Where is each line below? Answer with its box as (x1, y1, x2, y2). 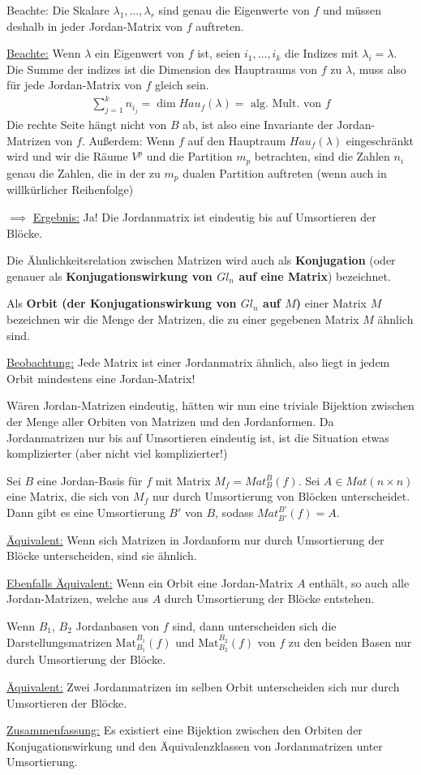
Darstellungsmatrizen (6, 633, 112, 650)
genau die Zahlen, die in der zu (6, 164, 161, 181)
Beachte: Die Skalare (6, 2, 110, 18)
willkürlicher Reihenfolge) (6, 181, 134, 198)
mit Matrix (155, 471, 211, 489)
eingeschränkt (346, 131, 415, 149)
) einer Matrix (295, 295, 367, 312)
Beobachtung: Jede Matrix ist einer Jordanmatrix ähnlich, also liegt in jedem (6, 354, 390, 371)
